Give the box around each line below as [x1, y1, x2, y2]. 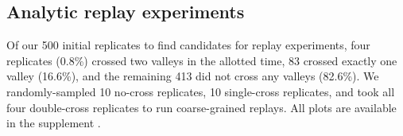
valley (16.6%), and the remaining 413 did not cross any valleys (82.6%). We [6, 68, 379, 84]
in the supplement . [6, 115, 101, 131]
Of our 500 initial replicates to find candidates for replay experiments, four [6, 37, 370, 53]
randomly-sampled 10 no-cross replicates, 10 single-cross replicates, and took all [6, 83, 395, 99]
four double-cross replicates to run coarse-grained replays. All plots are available [6, 99, 397, 115]
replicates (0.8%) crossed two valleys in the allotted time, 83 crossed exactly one [6, 52, 397, 68]
